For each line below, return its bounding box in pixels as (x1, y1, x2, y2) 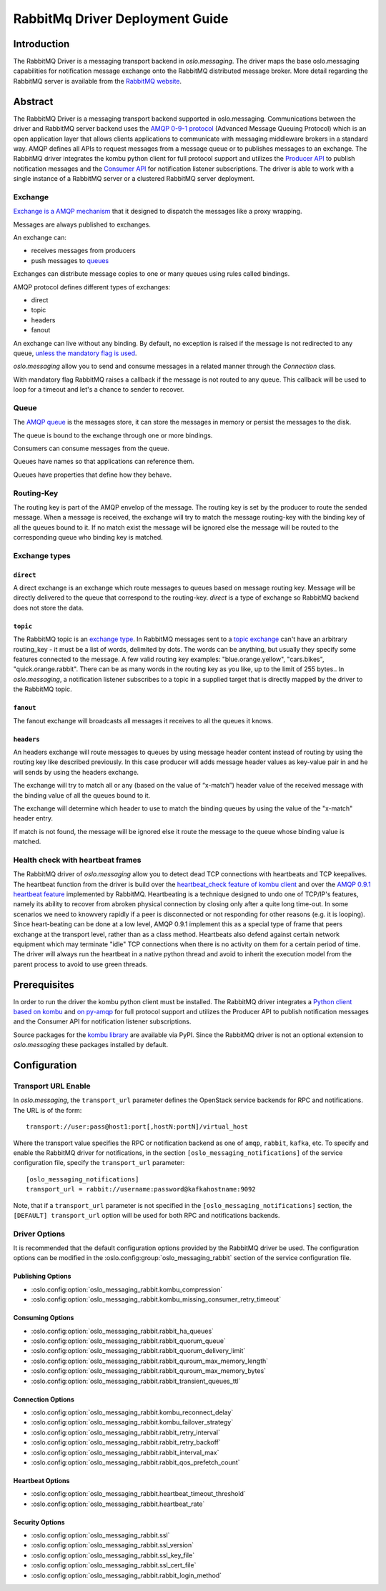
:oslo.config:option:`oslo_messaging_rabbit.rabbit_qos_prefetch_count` (31, 1458, 240, 1467)
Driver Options (13, 1229, 66, 1239)
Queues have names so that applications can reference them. (13, 457, 194, 466)
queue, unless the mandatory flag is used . (13, 349, 137, 357)
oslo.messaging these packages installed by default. (13, 1041, 168, 1049)
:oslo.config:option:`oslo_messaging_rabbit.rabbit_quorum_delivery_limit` (31, 1347, 246, 1355)
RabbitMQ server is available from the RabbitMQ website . (13, 76, 182, 85)
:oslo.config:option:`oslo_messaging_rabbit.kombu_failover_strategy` (31, 1418, 234, 1427)
